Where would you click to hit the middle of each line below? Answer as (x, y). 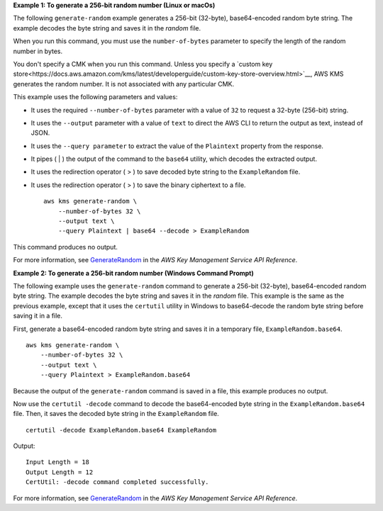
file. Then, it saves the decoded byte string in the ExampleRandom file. (116, 414)
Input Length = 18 (58, 462)
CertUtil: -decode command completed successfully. (117, 482)
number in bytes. (38, 51)
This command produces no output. (66, 247)
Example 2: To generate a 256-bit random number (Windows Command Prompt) (134, 273)
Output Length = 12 (60, 472)
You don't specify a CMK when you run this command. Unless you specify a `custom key (143, 64)
